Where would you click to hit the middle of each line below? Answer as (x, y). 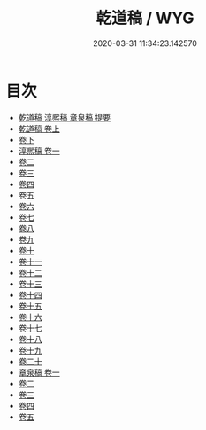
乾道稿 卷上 (39, 129)
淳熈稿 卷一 (39, 151)
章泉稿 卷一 (39, 372)
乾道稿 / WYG (145, 18)
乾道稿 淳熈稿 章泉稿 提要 (65, 117)
